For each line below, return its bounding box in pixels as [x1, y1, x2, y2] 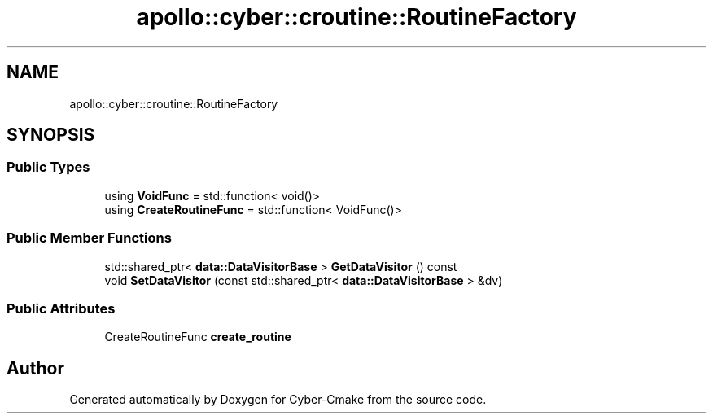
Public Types [7, 159, 90, 176]
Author [7, 357, 64, 378]
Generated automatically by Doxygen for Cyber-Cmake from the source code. [69, 392, 487, 407]
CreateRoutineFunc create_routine [104, 330, 291, 344]
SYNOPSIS [7, 125, 95, 146]
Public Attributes [7, 300, 116, 317]
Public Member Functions [7, 230, 172, 247]
